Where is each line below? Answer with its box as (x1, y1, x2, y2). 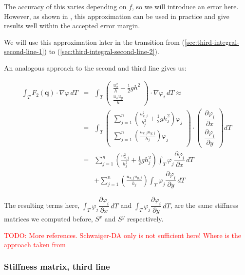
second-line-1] (4, 46, 44, 56)
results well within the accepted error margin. (4, 20, 140, 31)
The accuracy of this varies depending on (4, 1, 127, 11)
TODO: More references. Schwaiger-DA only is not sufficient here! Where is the (4, 230, 241, 240)
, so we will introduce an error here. (132, 1, 239, 11)
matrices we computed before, (4, 214, 93, 224)
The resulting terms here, (4, 200, 80, 210)
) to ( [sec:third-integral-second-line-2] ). (44, 46, 159, 56)
